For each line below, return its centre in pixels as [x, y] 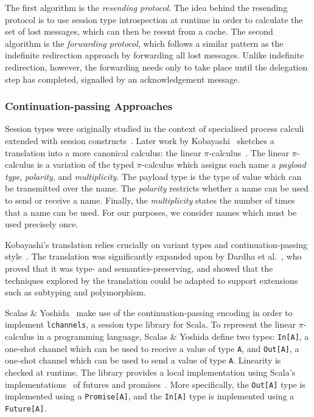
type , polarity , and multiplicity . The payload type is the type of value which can [153, 176]
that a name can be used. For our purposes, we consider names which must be [151, 212]
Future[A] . [26, 408]
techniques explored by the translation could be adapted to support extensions [152, 280]
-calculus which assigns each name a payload [224, 164]
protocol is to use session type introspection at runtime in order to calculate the [154, 19]
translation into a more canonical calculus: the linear [103, 152]
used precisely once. [42, 224]
